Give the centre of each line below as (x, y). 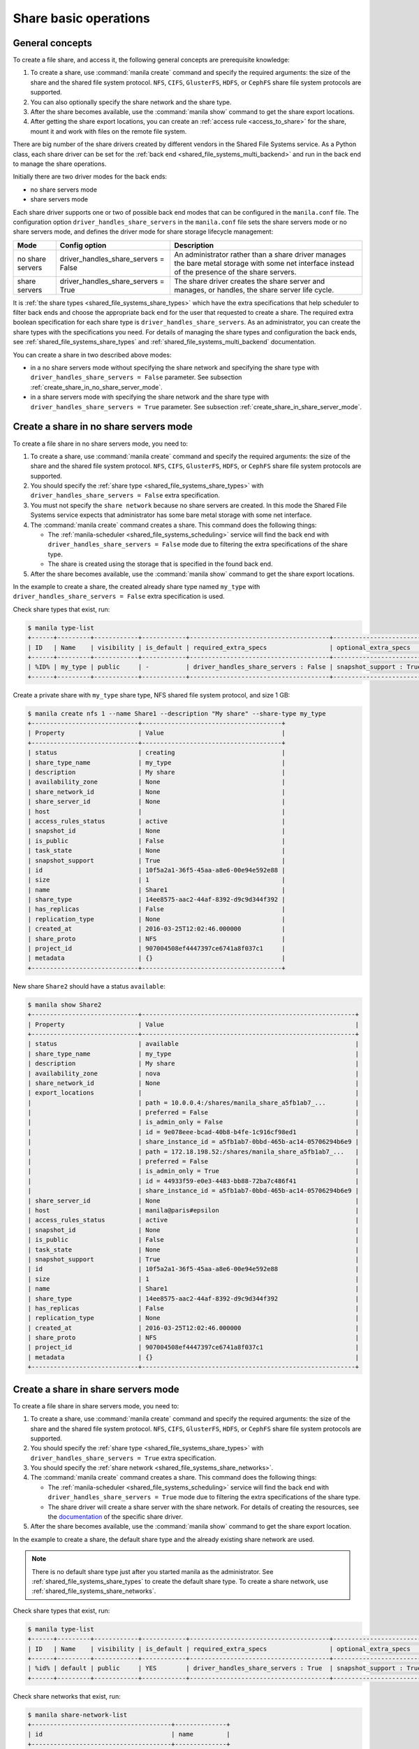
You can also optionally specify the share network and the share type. (131, 102)
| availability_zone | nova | (193, 1073)
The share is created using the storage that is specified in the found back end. (160, 564)
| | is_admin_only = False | (193, 1122)
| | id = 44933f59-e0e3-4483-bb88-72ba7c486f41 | (193, 1181)
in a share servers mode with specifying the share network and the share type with (150, 397)
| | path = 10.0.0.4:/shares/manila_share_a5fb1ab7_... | (193, 1103)
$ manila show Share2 (65, 1005)
